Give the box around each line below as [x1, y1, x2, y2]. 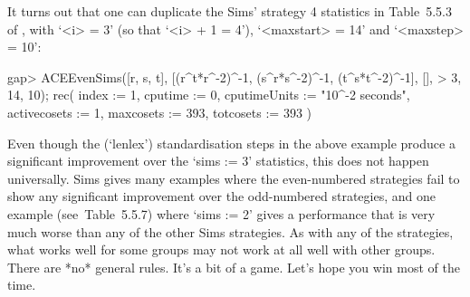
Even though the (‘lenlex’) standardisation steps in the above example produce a [7, 133, 456, 152]
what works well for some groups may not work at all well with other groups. [7, 240, 436, 259]
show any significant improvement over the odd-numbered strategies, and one [7, 187, 436, 206]
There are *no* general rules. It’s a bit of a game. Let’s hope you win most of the [7, 257, 460, 276]
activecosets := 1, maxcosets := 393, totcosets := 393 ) [7, 102, 312, 121]
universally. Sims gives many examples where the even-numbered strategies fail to [7, 168, 460, 187]
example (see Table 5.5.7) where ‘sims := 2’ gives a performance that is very [7, 204, 436, 223]
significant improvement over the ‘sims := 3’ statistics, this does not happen [7, 151, 429, 170]
